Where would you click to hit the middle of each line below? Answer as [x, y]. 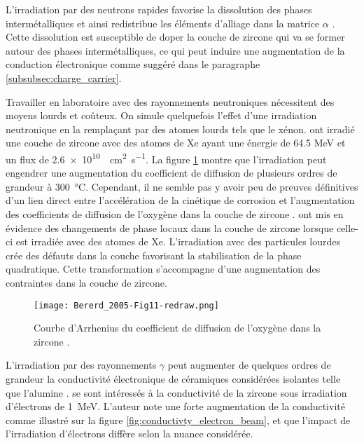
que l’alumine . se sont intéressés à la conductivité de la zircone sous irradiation [176, 392]
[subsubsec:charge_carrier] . [64, 77]
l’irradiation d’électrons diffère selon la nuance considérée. [129, 434]
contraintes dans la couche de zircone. [86, 282]
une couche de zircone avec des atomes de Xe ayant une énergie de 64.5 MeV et [176, 143]
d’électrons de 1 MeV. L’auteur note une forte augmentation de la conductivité [175, 406]
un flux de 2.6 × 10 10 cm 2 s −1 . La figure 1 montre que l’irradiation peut [166, 158]
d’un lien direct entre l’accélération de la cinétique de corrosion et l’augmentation [180, 200]
